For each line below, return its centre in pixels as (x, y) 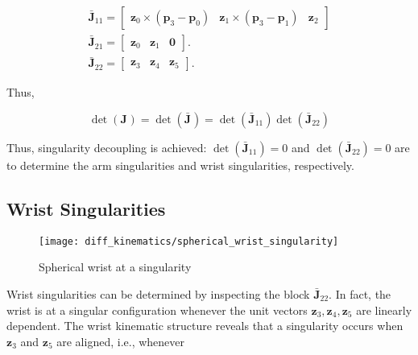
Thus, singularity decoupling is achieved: (107, 147)
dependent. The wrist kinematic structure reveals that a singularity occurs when (205, 326)
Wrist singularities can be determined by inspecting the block (158, 293)
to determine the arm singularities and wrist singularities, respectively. (180, 165)
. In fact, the (360, 293)
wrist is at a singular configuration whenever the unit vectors (157, 310)
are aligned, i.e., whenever (121, 341)
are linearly (384, 310)
